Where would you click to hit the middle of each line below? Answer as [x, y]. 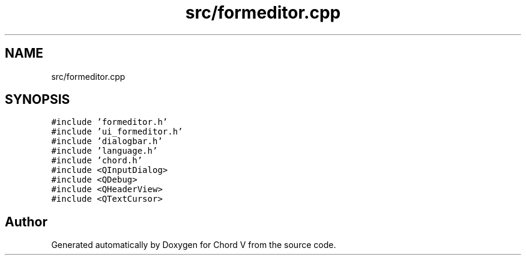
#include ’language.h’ [104, 151]
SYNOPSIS [38, 100]
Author [26, 222]
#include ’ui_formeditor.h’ [117, 132]
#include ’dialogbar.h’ [107, 141]
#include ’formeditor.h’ [110, 122]
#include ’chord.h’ [97, 161]
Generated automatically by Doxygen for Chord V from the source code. [194, 245]
